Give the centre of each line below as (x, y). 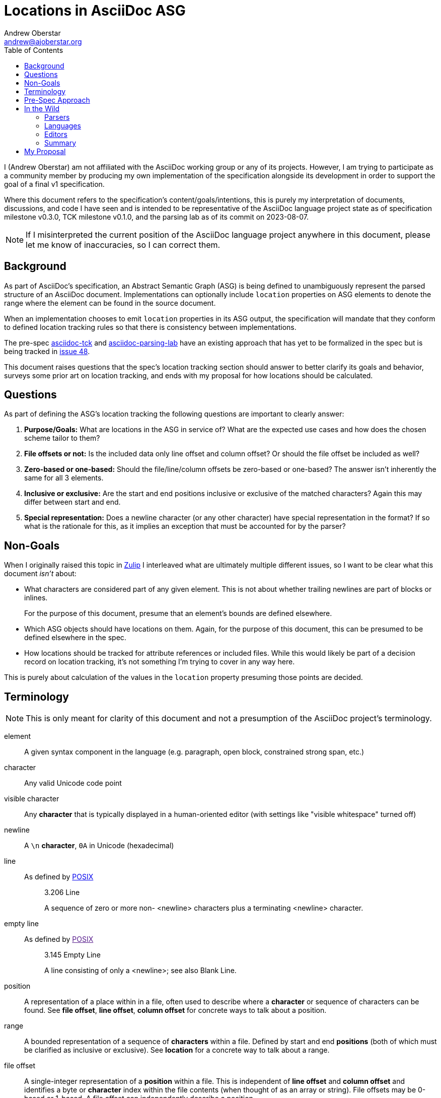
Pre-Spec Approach (57, 100)
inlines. (36, 598)
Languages (63, 125)
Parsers (57, 117)
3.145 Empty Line (72, 955)
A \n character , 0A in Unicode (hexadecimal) (99, 846)
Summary (60, 143)
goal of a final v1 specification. (54, 184)
